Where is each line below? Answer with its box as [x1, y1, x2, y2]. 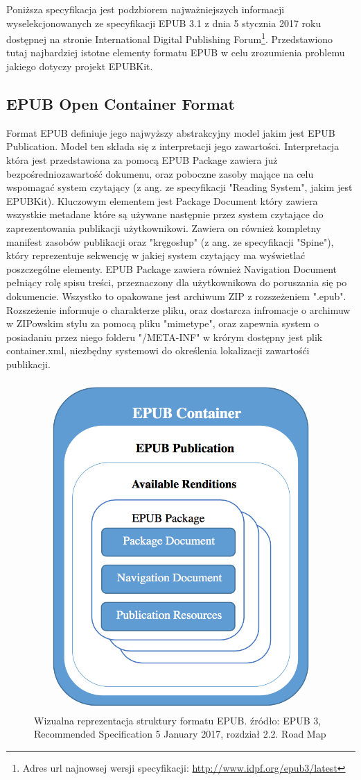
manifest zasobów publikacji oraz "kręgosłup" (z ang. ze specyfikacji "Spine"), [6, 234, 334, 249]
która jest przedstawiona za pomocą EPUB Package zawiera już [6, 153, 278, 167]
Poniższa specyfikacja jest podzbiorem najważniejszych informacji [6, 2, 285, 16]
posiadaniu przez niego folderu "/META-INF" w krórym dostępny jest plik [6, 329, 323, 344]
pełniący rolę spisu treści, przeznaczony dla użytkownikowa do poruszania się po [6, 275, 347, 290]
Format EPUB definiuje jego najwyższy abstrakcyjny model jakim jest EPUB [6, 125, 335, 140]
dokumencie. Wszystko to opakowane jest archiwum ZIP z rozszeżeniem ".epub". [6, 288, 346, 303]
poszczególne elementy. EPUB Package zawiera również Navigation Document [6, 261, 337, 276]
